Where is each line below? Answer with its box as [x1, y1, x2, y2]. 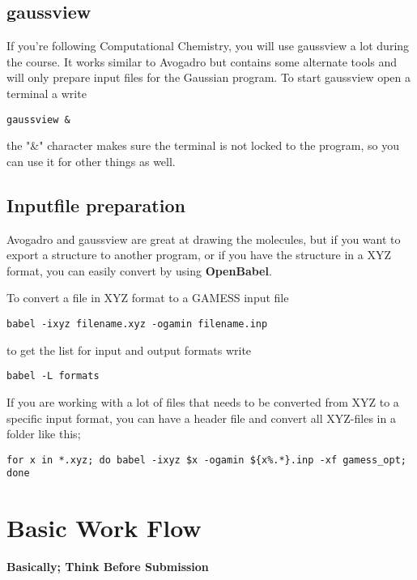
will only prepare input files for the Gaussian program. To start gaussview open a [6, 69, 411, 86]
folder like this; [6, 425, 81, 442]
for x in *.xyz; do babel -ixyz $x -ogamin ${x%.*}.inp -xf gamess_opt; [6, 454, 406, 466]
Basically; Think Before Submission [6, 558, 209, 575]
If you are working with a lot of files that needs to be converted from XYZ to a [6, 393, 399, 410]
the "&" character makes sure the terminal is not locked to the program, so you [6, 137, 400, 154]
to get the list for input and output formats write [6, 341, 252, 358]
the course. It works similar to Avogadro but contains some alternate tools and [6, 53, 398, 70]
